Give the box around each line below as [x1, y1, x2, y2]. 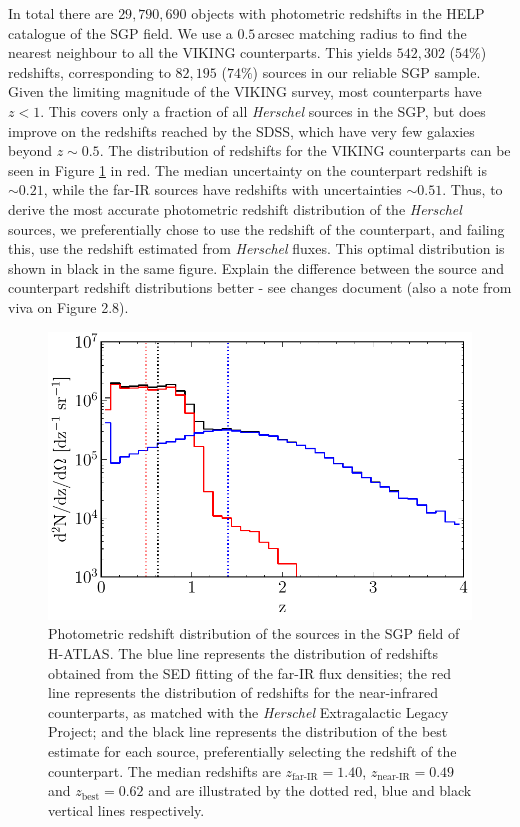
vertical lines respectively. [48, 799, 205, 820]
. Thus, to [442, 179, 503, 200]
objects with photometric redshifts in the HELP [191, 3, 485, 23]
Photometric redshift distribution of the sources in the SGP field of [48, 623, 460, 644]
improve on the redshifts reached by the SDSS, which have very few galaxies [8, 120, 475, 141]
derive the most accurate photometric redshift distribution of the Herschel [8, 198, 462, 219]
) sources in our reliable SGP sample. [252, 61, 481, 82]
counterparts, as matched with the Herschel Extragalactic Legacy [48, 701, 449, 722]
